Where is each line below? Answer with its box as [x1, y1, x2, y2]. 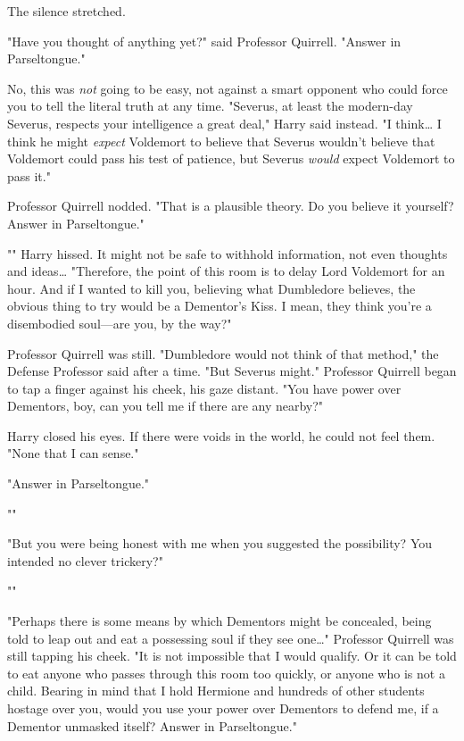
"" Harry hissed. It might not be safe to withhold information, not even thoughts [7, 244, 448, 262]
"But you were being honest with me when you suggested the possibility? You [7, 534, 432, 553]
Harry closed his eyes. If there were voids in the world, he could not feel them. [7, 426, 435, 445]
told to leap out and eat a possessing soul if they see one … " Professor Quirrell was [7, 629, 454, 647]
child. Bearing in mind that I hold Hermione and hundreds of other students [7, 681, 425, 700]
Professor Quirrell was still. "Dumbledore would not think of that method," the [7, 344, 439, 362]
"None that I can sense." [7, 444, 139, 462]
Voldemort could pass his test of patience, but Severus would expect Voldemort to [7, 149, 455, 168]
